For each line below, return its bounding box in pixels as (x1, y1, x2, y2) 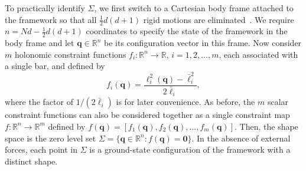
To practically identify (5, 2, 85, 14)
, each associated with (219, 48, 298, 60)
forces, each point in (5, 143, 78, 156)
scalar (267, 96, 289, 108)
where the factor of (5, 96, 73, 108)
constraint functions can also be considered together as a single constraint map (5, 108, 290, 121)
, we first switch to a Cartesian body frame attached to (94, 2, 294, 14)
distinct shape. (5, 154, 58, 167)
